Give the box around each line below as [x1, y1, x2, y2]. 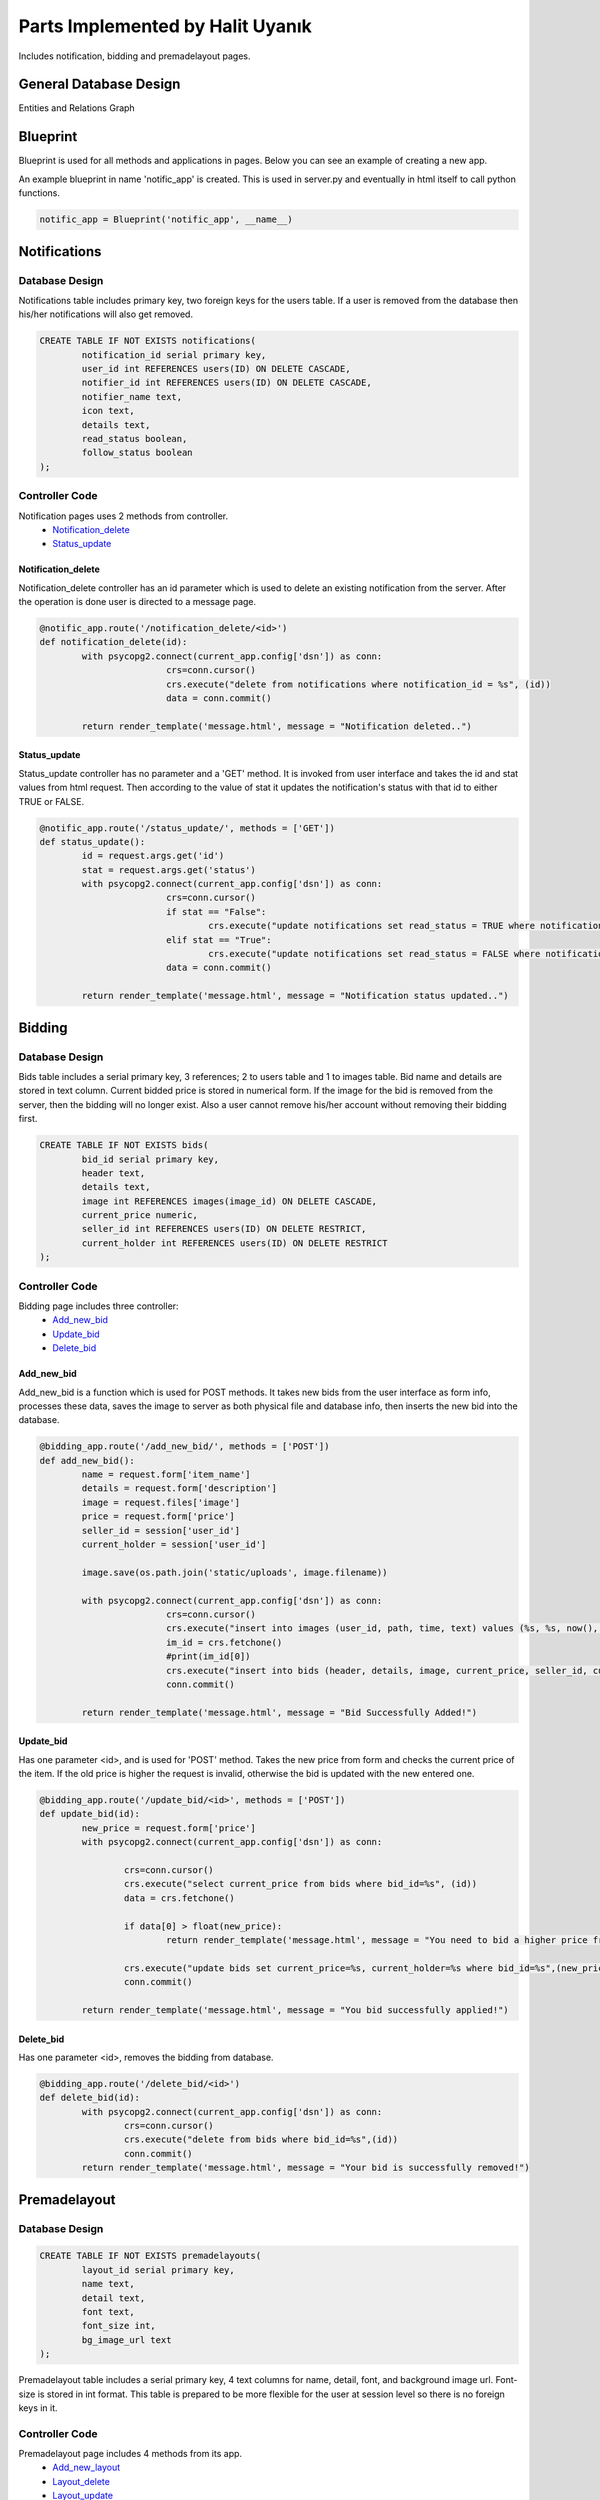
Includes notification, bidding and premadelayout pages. [18, 50, 251, 62]
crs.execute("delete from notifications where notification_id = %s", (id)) [165, 678, 552, 690]
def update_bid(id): [39, 1808, 140, 1820]
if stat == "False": [165, 906, 267, 917]
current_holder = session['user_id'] [81, 1539, 267, 1550]
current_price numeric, [81, 1210, 199, 1221]
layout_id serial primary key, [81, 2264, 235, 2275]
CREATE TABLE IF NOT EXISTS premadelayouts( [39, 2250, 262, 2262]
